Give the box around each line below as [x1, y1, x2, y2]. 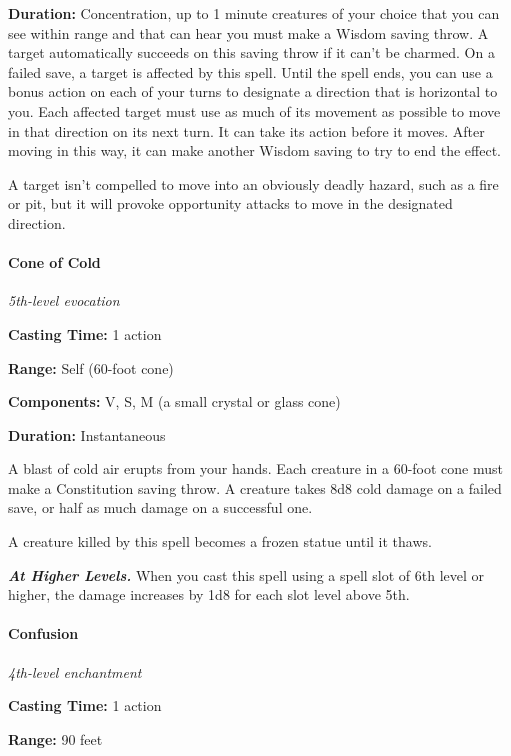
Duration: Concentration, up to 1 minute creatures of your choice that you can [8, 3, 500, 23]
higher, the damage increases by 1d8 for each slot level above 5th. [8, 584, 410, 605]
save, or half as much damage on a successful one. [8, 497, 313, 518]
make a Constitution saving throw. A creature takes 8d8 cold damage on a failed [8, 477, 502, 498]
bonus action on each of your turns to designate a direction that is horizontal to [8, 81, 498, 102]
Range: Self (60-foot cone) [8, 357, 174, 378]
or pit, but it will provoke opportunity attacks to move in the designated [8, 193, 453, 214]
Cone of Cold [8, 252, 101, 273]
